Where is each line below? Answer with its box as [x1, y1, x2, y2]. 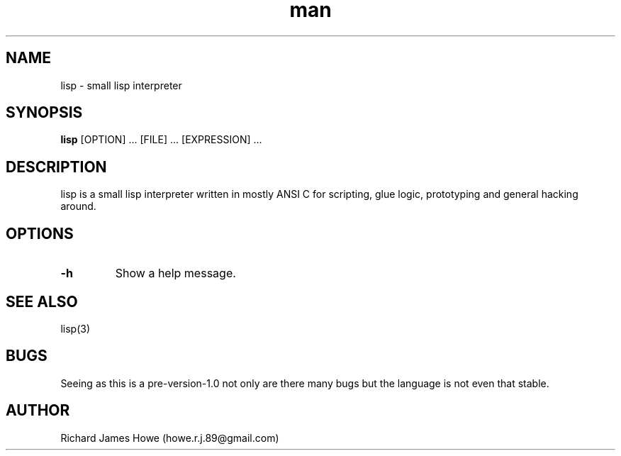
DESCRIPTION [6, 157, 107, 176]
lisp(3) [60, 322, 90, 335]
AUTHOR [6, 401, 70, 420]
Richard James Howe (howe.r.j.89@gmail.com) [60, 431, 279, 444]
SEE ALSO [6, 292, 78, 311]
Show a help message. [115, 266, 236, 281]
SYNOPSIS [6, 104, 83, 122]
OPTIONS [6, 224, 74, 243]
